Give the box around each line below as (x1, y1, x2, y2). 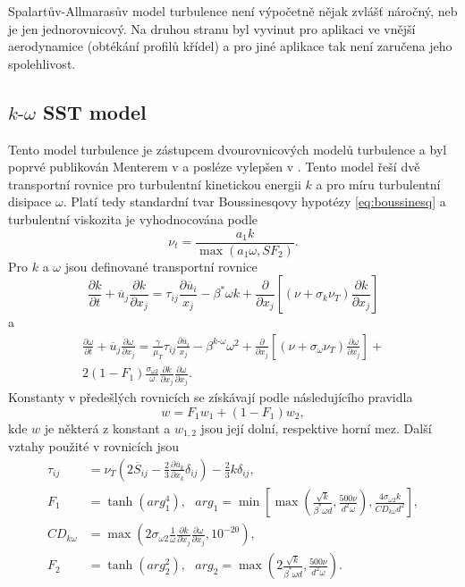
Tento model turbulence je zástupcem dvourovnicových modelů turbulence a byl (8, 139, 447, 158)
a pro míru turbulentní (316, 174, 441, 193)
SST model (43, 97, 147, 125)
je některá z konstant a (44, 418, 171, 437)
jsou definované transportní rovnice (64, 256, 258, 275)
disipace (8, 192, 52, 211)
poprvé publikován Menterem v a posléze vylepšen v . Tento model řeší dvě (8, 157, 420, 176)
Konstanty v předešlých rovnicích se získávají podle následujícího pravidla (8, 388, 413, 407)
